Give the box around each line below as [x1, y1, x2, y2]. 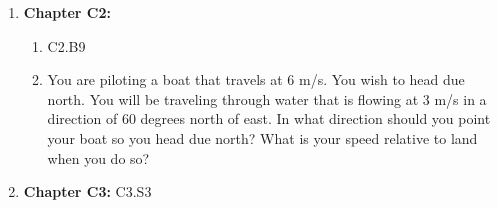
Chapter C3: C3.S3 [23, 181, 152, 202]
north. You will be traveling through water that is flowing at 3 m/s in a [47, 88, 487, 109]
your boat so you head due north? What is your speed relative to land [47, 127, 478, 148]
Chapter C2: [23, 2, 111, 22]
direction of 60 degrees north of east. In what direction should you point [47, 108, 491, 129]
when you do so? [47, 147, 150, 168]
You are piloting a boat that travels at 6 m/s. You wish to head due [47, 69, 465, 90]
